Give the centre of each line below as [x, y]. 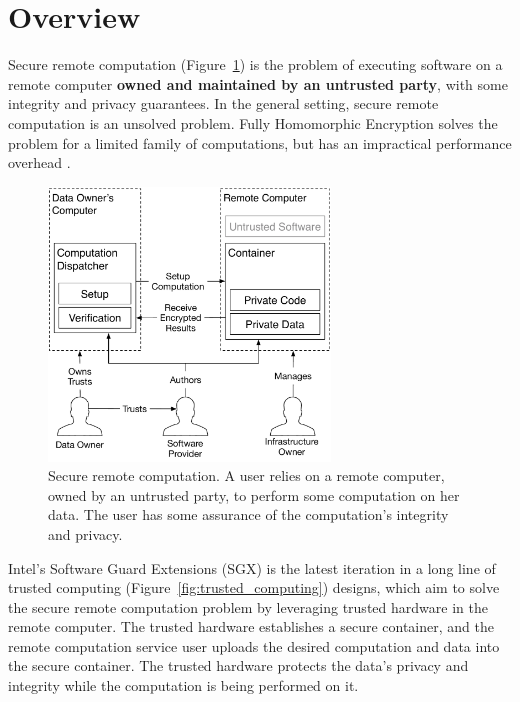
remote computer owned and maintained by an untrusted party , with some [258, 83]
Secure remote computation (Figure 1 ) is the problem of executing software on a [255, 64]
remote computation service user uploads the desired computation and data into [254, 645]
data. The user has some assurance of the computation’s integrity [248, 514]
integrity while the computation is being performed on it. [183, 685]
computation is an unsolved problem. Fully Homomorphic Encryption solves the [253, 122]
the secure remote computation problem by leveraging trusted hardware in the [248, 606]
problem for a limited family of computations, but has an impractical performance [260, 142]
